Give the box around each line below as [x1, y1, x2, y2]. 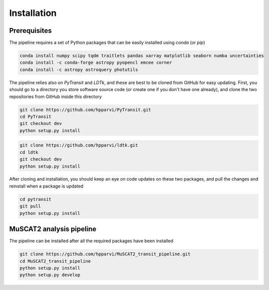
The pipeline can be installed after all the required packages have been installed [9, 238, 174, 244]
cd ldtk [19, 149, 38, 155]
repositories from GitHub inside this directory [9, 94, 102, 99]
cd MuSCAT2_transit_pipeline [19, 258, 91, 264]
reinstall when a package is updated [9, 183, 84, 189]
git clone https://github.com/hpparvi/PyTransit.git [19, 107, 151, 112]
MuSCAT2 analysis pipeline [9, 225, 97, 233]
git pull [19, 203, 41, 209]
